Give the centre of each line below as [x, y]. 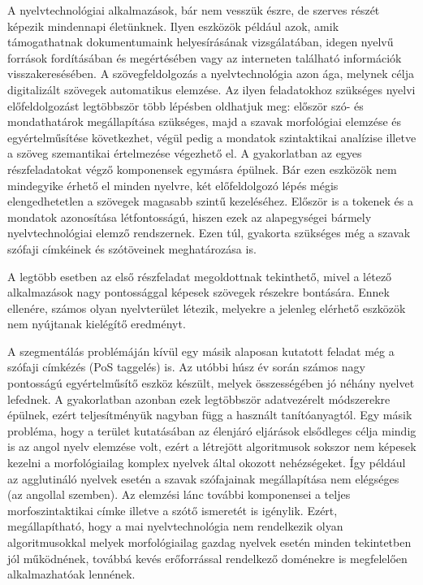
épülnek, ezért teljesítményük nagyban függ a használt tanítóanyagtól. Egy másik [210, 415]
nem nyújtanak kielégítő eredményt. [97, 324]
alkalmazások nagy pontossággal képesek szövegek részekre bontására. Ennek [199, 292]
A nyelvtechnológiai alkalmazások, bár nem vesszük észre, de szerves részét [194, 10]
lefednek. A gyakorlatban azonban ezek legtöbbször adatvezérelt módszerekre [199, 399]
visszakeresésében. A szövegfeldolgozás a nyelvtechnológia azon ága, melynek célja [211, 74]
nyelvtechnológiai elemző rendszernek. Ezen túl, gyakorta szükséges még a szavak [209, 233]
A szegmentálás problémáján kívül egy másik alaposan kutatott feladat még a [201, 351]
